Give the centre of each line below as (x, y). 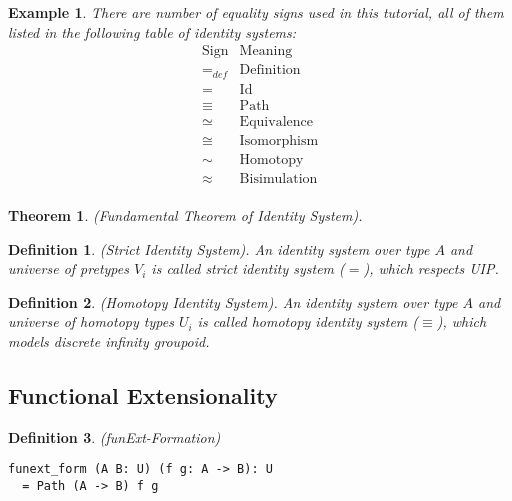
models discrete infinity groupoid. (109, 340)
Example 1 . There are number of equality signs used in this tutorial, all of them (256, 12)
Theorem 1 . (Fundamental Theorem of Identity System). (185, 214)
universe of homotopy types (91, 321)
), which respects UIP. (431, 268)
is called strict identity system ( (248, 268)
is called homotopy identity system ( (308, 321)
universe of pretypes (68, 268)
